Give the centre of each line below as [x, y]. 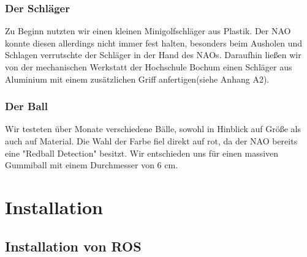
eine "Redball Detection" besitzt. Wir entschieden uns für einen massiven [142, 153]
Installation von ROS [73, 246]
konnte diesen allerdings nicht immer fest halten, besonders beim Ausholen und [154, 43]
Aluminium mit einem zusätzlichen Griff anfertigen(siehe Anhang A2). [137, 79]
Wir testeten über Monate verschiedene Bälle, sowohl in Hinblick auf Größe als [153, 129]
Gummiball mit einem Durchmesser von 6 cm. [92, 165]
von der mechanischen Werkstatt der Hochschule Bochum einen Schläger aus [149, 67]
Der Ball [27, 106]
